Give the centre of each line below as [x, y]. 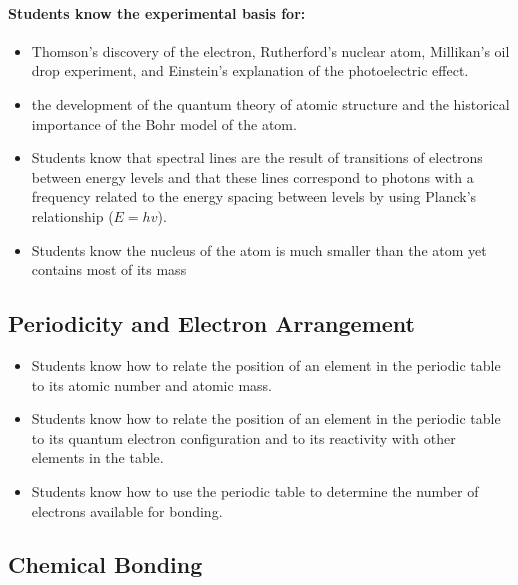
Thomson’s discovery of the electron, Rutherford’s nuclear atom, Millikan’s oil [270, 50]
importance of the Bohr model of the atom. [164, 123]
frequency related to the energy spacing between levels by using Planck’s [254, 196]
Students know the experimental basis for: [157, 12]
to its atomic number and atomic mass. [151, 384]
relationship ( [72, 215]
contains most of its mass [109, 269]
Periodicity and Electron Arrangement [211, 323]
